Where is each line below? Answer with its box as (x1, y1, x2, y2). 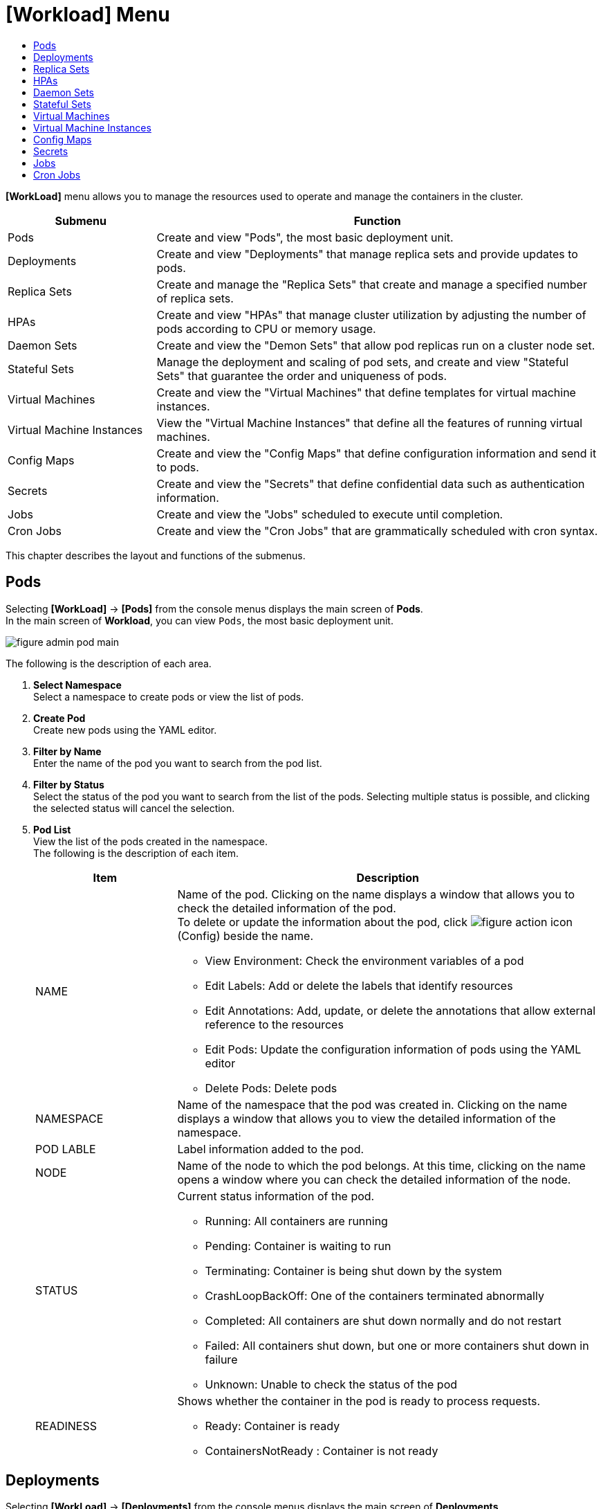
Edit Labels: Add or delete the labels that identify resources (205, 978, 513, 993)
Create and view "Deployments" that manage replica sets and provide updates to (156, 246, 578, 261)
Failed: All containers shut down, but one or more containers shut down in (205, 1338, 589, 1353)
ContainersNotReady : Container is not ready (205, 1443, 438, 1458)
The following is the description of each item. (33, 847, 239, 859)
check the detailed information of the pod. (177, 901, 396, 915)
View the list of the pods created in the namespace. (33, 835, 268, 847)
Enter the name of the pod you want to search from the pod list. (33, 757, 322, 769)
